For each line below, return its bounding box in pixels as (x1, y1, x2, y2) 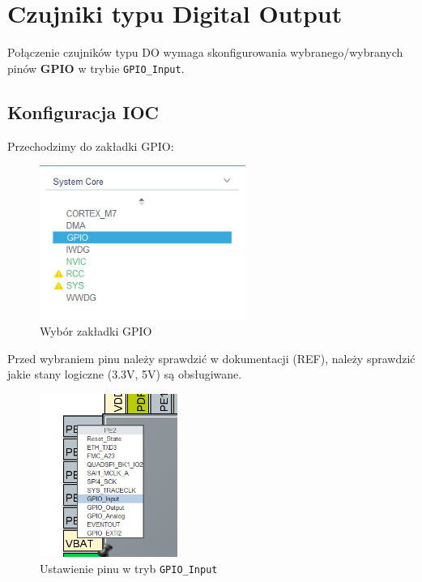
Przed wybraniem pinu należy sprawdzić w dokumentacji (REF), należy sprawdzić (7, 349, 416, 366)
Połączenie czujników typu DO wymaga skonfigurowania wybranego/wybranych (7, 44, 403, 61)
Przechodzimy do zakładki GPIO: (7, 137, 174, 154)
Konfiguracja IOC (7, 99, 159, 124)
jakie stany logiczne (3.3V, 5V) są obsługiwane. (7, 366, 242, 383)
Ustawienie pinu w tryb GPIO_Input (40, 559, 218, 576)
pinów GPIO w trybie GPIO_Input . (7, 59, 185, 76)
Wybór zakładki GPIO (40, 323, 152, 340)
